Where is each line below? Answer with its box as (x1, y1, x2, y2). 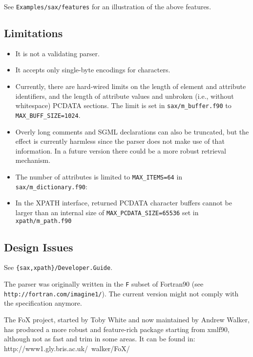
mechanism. (15, 155, 51, 165)
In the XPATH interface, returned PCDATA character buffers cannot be (15, 198, 232, 208)
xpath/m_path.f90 (15, 218, 72, 225)
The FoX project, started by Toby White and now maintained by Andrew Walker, (4, 314, 250, 324)
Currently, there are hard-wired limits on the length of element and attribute (15, 81, 246, 91)
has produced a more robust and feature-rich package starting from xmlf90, (4, 324, 230, 334)
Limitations (4, 25, 63, 41)
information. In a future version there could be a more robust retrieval (15, 145, 226, 156)
